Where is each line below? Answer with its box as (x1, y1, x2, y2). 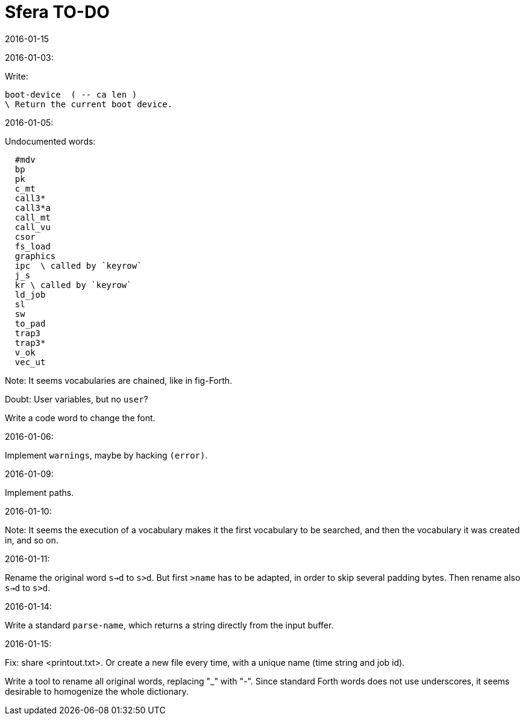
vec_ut (14, 357, 46, 367)
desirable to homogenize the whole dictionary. (5, 686, 189, 697)
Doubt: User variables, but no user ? (5, 393, 148, 404)
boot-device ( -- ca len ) (5, 89, 137, 99)
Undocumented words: (5, 136, 96, 146)
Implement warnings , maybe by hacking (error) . (5, 449, 208, 460)
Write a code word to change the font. (5, 412, 156, 423)
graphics (14, 251, 56, 261)
